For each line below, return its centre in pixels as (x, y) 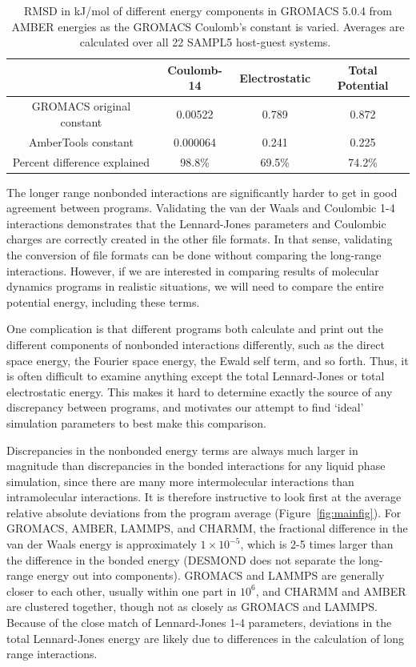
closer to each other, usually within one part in (122, 591)
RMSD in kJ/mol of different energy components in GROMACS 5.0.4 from (208, 10)
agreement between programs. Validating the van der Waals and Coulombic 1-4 (201, 208)
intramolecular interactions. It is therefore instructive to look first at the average (204, 497)
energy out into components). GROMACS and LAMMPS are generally (211, 575)
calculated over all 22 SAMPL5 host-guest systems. (205, 42)
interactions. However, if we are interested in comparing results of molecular (193, 270)
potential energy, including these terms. (103, 301)
